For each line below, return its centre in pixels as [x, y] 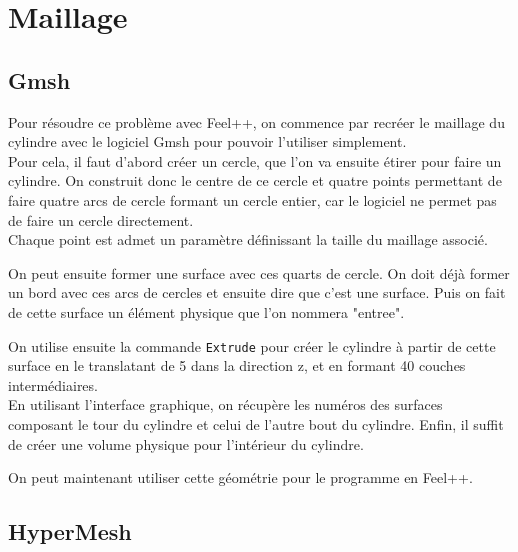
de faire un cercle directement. [101, 219]
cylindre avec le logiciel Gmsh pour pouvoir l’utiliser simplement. [207, 141]
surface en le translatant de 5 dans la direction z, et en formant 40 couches [237, 365]
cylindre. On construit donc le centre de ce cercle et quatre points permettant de [255, 180]
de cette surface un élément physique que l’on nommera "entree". [206, 311]
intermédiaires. [53, 384]
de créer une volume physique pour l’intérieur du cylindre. [186, 443]
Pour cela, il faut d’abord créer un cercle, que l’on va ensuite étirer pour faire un [255, 160]
